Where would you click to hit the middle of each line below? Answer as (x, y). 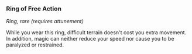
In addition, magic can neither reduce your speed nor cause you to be (90, 39)
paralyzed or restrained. (35, 45)
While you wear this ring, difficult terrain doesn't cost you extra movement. (96, 33)
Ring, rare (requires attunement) (45, 21)
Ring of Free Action (34, 9)
